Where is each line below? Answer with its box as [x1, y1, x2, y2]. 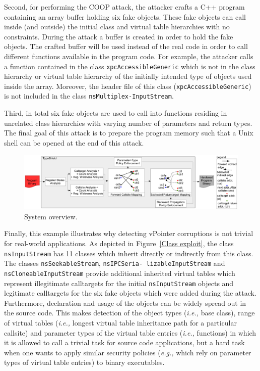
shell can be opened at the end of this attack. [4, 137, 144, 148]
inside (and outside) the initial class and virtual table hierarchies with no [4, 21, 230, 32]
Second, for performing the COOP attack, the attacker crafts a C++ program [4, 2, 245, 12]
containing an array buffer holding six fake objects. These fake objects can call [4, 11, 246, 22]
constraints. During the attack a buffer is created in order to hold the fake [4, 31, 233, 41]
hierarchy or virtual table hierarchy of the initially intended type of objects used [4, 71, 252, 81]
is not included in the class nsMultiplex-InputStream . [4, 90, 174, 101]
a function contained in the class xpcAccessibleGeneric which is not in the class [4, 61, 255, 71]
